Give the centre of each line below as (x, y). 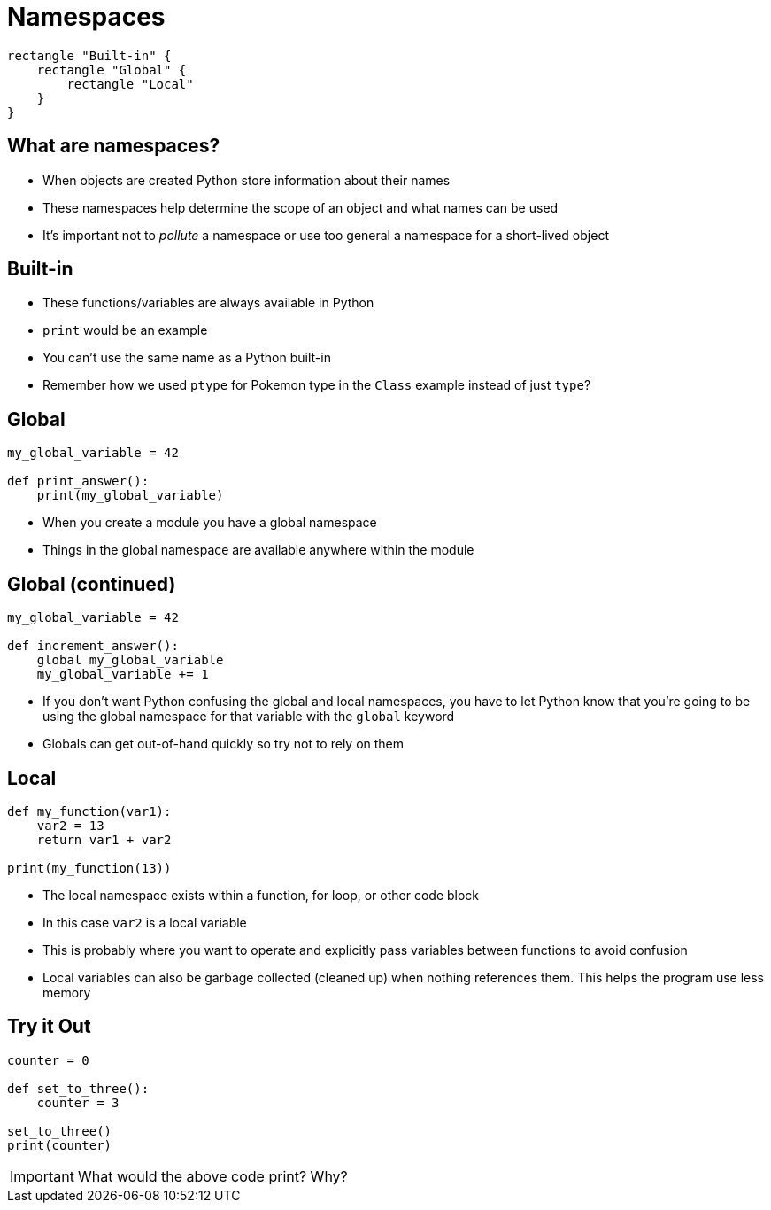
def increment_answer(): (93, 646)
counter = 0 (48, 1060)
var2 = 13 (70, 825)
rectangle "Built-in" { (89, 55)
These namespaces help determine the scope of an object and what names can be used (301, 207)
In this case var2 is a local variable (145, 922)
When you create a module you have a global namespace (210, 523)
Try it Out (49, 1027)
